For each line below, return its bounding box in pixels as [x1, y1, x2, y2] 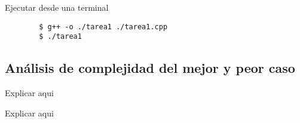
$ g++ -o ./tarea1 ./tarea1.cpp [39, 22, 168, 31]
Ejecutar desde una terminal [5, 1, 109, 13]
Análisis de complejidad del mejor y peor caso [5, 59, 295, 77]
